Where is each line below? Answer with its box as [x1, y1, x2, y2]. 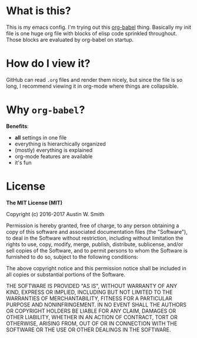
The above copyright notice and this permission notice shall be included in [6, 264, 186, 271]
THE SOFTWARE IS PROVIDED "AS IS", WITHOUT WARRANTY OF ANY [6, 282, 178, 289]
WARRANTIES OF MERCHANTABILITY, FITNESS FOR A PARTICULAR [6, 294, 172, 301]
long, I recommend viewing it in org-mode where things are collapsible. [6, 82, 179, 90]
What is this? [6, 4, 72, 18]
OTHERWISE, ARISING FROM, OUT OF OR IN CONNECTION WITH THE [6, 320, 178, 327]
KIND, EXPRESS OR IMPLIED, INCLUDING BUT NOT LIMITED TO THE [6, 289, 173, 296]
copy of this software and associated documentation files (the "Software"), [6, 228, 188, 235]
